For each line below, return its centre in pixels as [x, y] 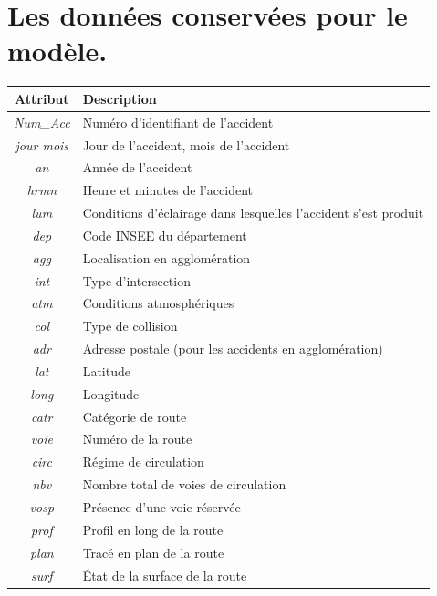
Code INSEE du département [165, 235]
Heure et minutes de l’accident [168, 190]
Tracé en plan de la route [153, 552]
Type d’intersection [136, 280]
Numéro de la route [137, 439]
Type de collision [130, 326]
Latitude [106, 370]
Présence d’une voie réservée [161, 507]
